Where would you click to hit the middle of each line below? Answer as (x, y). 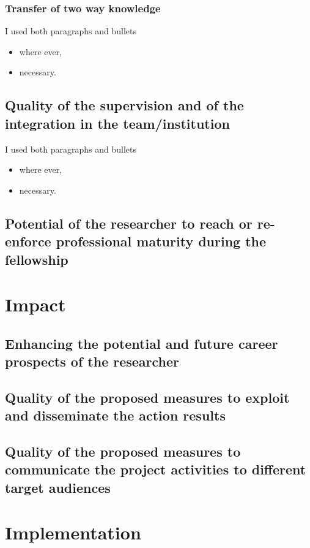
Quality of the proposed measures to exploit (147, 397)
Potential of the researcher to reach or (129, 223)
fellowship (37, 259)
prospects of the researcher (92, 361)
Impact (35, 304)
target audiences (58, 487)
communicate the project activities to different (156, 469)
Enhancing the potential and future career (142, 343)
